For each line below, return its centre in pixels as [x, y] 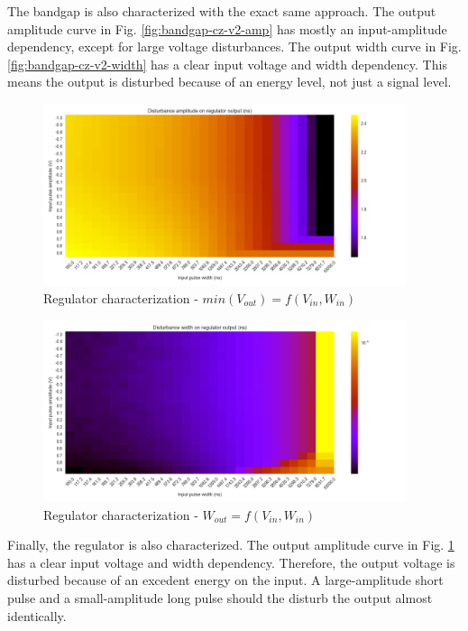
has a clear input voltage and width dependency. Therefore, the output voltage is [231, 562]
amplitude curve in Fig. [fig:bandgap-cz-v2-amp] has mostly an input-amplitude [227, 28]
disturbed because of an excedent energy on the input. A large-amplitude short [225, 580]
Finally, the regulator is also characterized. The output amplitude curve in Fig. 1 [231, 545]
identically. [37, 615]
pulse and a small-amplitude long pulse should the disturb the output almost [220, 597]
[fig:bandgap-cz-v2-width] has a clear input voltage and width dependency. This [227, 64]
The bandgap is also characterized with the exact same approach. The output [222, 11]
